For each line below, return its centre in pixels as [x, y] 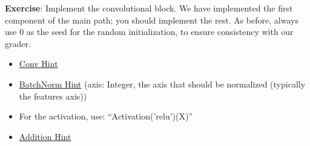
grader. [18, 43]
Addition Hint [45, 136]
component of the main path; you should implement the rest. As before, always [152, 20]
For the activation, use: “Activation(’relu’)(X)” [106, 116]
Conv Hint [38, 64]
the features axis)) [53, 96]
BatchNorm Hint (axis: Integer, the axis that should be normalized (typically [162, 84]
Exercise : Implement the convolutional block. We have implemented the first [149, 8]
